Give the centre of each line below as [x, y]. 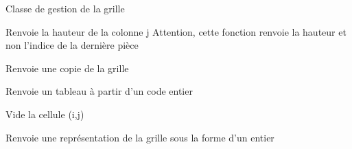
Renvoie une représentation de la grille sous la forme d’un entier [140, 137]
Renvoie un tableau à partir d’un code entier [99, 91]
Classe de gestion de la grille [65, 8]
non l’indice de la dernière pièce [72, 45]
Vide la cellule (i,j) [45, 114]
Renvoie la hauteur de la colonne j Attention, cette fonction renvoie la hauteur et [176, 31]
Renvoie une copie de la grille [67, 68]
